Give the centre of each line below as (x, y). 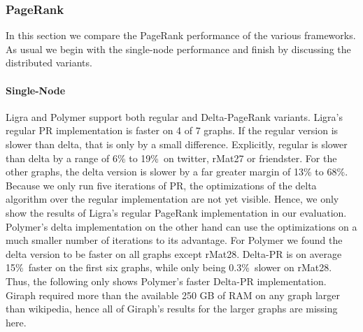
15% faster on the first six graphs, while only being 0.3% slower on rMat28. (169, 267)
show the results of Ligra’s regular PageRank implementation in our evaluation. (176, 212)
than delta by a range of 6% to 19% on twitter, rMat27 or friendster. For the (171, 158)
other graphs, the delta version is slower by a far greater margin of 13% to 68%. (177, 172)
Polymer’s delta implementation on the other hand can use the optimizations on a (181, 226)
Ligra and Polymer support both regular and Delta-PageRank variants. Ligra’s (175, 116)
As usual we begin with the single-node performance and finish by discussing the (178, 49)
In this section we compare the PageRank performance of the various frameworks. (181, 35)
